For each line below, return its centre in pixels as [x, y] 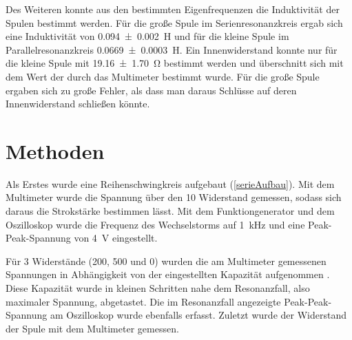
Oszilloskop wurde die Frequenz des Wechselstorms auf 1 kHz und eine [155, 224]
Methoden [55, 150]
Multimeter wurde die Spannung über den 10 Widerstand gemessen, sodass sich [174, 197]
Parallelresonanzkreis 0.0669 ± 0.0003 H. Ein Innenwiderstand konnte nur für [172, 49]
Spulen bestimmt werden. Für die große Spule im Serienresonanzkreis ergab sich [174, 22]
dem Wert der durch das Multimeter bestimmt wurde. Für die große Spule [163, 76]
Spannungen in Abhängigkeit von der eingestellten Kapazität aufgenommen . [168, 274]
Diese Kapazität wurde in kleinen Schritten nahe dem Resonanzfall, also [158, 288]
